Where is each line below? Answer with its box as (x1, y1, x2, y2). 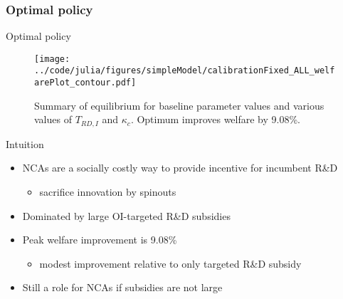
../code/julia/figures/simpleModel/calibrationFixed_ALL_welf (34, 65, 335, 76)
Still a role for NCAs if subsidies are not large (22, 280, 223, 295)
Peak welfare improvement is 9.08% (22, 232, 177, 247)
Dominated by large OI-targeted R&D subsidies (22, 208, 231, 223)
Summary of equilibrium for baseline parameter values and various (34, 98, 324, 112)
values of (34, 112, 72, 127)
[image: (34, 53, 70, 64)
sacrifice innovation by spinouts (39, 184, 176, 199)
